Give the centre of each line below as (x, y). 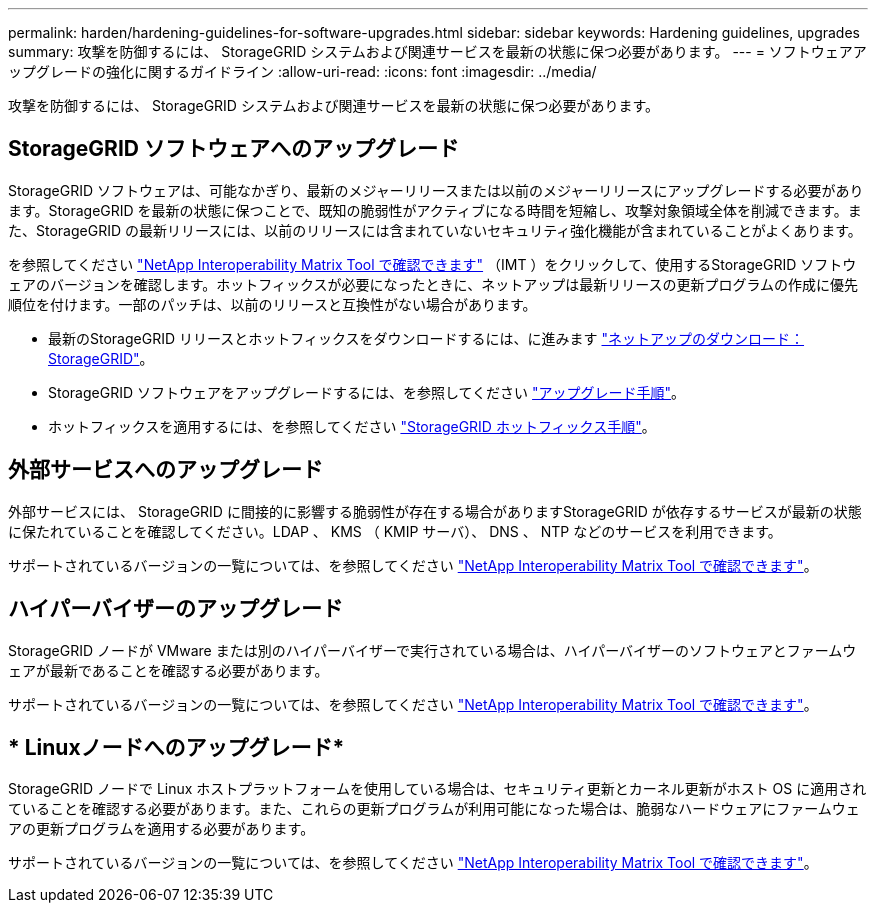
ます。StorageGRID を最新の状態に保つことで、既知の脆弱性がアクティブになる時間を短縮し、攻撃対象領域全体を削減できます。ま (435, 210)
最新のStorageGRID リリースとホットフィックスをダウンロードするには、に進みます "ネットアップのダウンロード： (426, 338)
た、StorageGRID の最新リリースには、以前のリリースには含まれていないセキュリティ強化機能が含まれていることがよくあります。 (435, 230)
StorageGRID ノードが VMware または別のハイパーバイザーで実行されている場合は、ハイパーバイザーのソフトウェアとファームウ (432, 650)
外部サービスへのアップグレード (165, 470)
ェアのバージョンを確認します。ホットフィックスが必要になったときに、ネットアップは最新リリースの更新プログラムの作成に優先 (433, 284)
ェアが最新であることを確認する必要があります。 (168, 670)
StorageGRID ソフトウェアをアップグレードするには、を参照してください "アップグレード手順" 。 (367, 392)
